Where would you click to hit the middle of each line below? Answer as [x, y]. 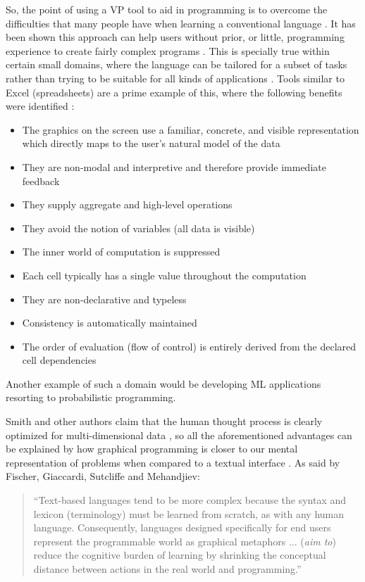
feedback [41, 181]
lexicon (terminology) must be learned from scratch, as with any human [189, 513]
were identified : [40, 106]
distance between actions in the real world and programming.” [167, 569]
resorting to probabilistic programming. [91, 397]
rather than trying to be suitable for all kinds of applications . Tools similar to [175, 78]
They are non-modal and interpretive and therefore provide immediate [174, 166]
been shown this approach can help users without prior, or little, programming [175, 37]
